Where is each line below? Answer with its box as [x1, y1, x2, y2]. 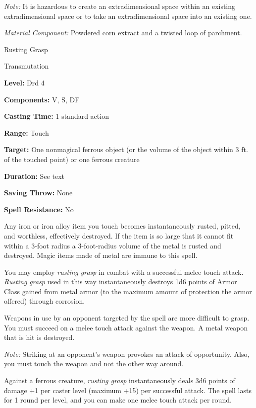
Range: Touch [4, 127, 49, 138]
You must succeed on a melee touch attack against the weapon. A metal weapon [4, 322, 248, 332]
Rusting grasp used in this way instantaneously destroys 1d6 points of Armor [4, 276, 237, 287]
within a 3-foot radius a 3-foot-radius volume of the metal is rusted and [4, 240, 221, 250]
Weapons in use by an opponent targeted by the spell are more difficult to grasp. [4, 313, 250, 323]
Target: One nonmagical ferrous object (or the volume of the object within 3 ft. [4, 144, 248, 155]
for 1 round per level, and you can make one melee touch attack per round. [4, 395, 232, 405]
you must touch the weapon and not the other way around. [4, 358, 184, 369]
